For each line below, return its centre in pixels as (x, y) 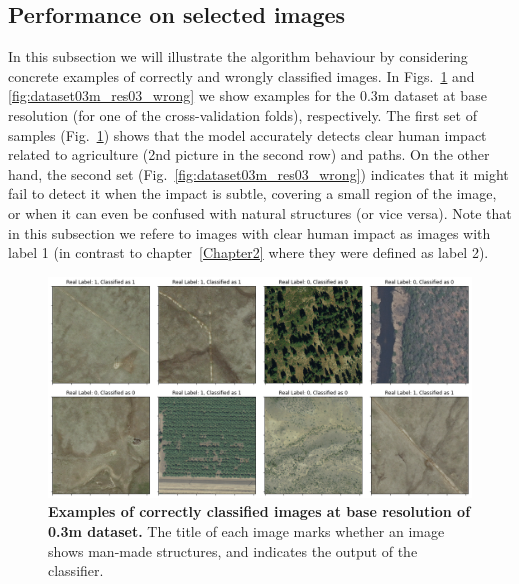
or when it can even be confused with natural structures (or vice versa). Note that (260, 212)
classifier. (76, 570)
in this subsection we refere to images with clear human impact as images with (249, 232)
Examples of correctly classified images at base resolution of (259, 511)
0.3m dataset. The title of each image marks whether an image (246, 531)
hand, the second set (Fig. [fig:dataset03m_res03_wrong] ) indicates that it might (258, 173)
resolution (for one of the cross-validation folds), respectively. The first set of (242, 114)
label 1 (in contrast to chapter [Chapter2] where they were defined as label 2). (248, 252)
